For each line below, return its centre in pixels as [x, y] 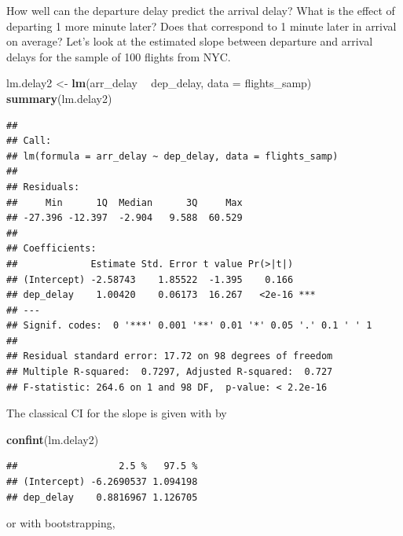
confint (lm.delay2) [53, 439]
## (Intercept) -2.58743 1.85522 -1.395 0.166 [150, 279]
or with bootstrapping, [61, 523]
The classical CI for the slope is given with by [117, 413]
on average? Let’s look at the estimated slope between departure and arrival [190, 41]
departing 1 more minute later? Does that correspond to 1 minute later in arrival [201, 26]
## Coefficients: [51, 249]
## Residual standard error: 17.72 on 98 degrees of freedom [170, 356]
